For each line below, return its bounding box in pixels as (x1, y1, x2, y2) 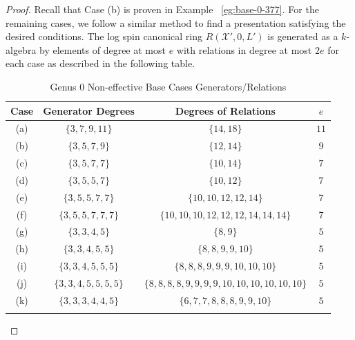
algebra (6, 42, 37, 57)
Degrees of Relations (175, 103, 276, 117)
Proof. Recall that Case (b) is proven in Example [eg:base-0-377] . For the (6, 2, 319, 16)
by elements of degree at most (39, 42, 166, 57)
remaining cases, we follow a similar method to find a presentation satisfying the (6, 15, 346, 30)
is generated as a (267, 29, 338, 44)
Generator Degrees (43, 103, 135, 117)
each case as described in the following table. (6, 56, 195, 70)
